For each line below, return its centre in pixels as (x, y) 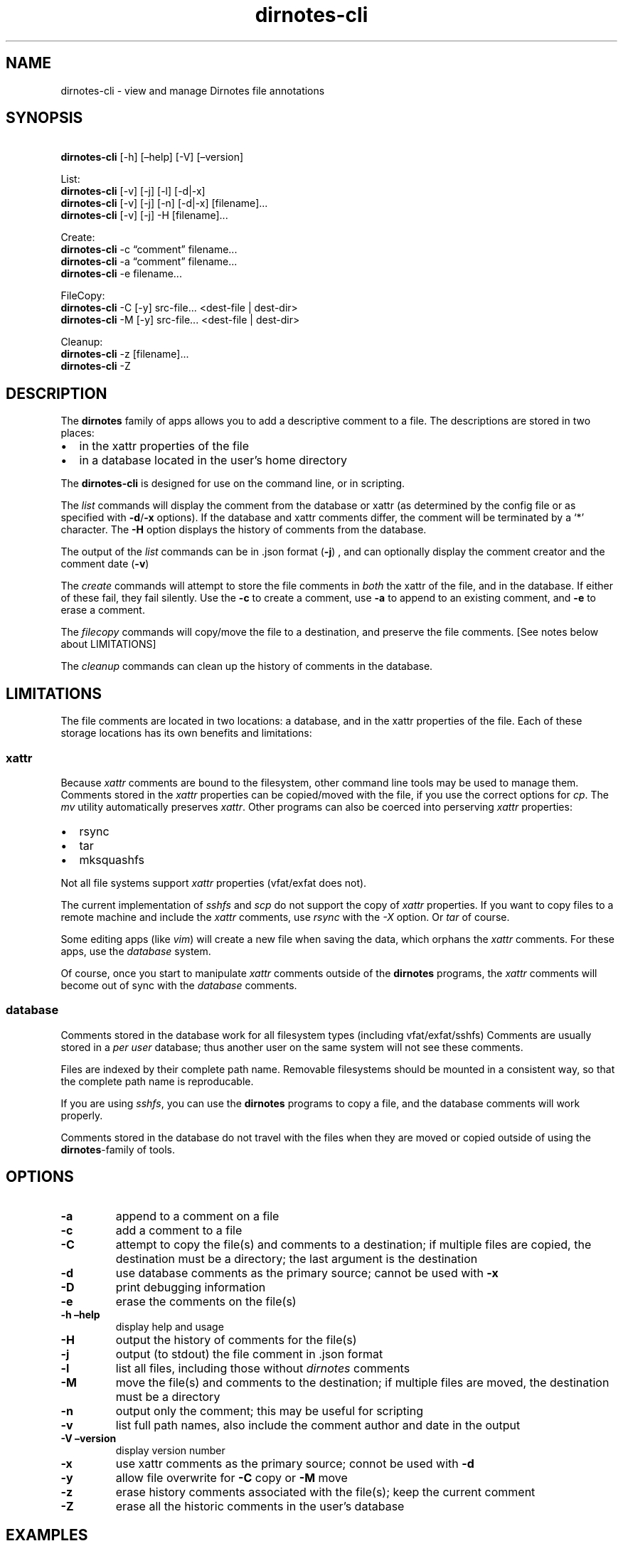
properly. (82, 1115)
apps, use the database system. (136, 951)
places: (78, 433)
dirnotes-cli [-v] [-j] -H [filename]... (144, 215)
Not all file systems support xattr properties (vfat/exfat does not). (214, 883)
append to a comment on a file (197, 1216)
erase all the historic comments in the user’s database (260, 1507)
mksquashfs (112, 859)
